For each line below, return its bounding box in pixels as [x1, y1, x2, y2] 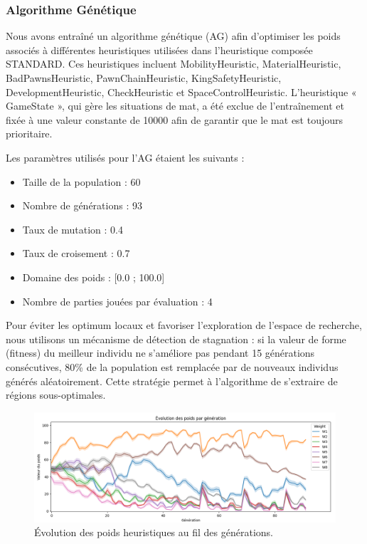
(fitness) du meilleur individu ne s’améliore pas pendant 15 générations [6, 345, 315, 360]
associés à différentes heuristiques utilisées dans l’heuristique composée [6, 42, 313, 57]
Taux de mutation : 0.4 [22, 221, 123, 236]
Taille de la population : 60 [22, 174, 141, 189]
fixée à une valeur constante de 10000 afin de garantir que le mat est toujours [6, 112, 344, 127]
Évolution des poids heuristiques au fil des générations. [34, 525, 273, 540]
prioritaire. [6, 126, 53, 141]
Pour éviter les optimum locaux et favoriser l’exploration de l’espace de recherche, [6, 318, 362, 333]
